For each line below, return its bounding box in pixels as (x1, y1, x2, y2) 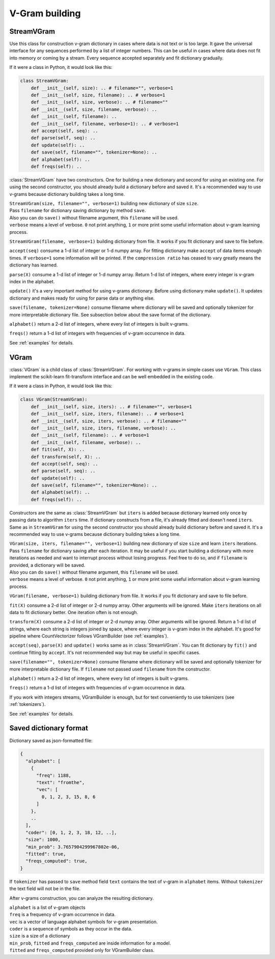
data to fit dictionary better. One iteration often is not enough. (9, 609, 139, 615)
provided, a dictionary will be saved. (9, 562, 86, 568)
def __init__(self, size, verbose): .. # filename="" (31, 100, 168, 105)
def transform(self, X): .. (31, 454, 101, 459)
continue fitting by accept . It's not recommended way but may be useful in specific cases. (9, 649, 201, 655)
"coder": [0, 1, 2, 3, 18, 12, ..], (25, 829, 117, 835)
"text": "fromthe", (36, 780, 85, 785)
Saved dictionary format (9, 724, 89, 732)
